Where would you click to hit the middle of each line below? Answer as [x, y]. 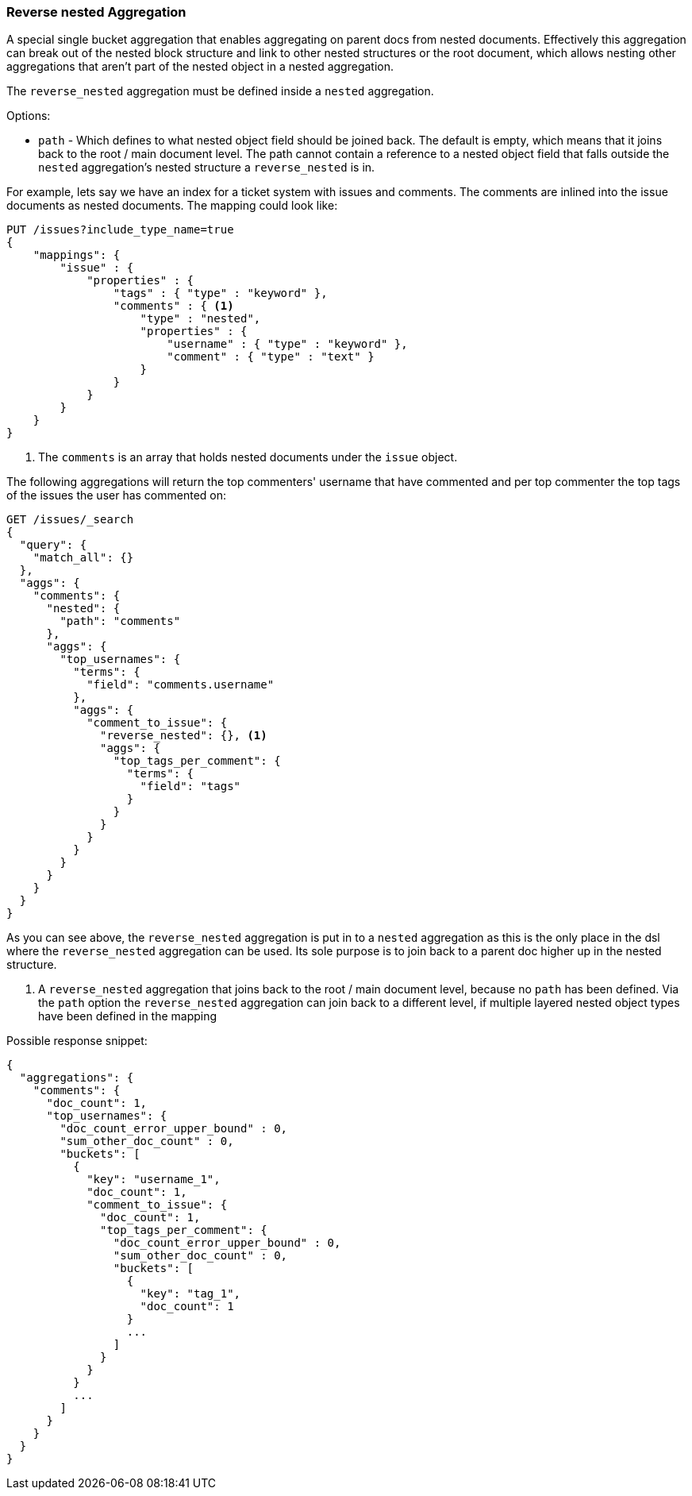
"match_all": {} [83, 558]
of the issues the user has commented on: [117, 495]
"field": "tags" [190, 787]
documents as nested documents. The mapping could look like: [172, 206]
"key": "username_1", [154, 1180]
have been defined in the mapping [128, 1016]
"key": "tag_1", [190, 1294]
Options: [29, 116]
